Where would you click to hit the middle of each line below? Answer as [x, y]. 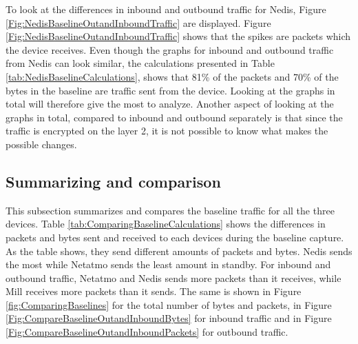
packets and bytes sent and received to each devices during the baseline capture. [175, 237]
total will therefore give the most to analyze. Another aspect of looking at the [170, 104]
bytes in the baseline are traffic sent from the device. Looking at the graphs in [170, 90]
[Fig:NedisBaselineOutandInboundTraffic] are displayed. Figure [138, 22]
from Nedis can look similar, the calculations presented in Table [140, 63]
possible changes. [41, 144]
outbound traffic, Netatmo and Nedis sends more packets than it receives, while [173, 277]
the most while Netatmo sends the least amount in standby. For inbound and [168, 264]
